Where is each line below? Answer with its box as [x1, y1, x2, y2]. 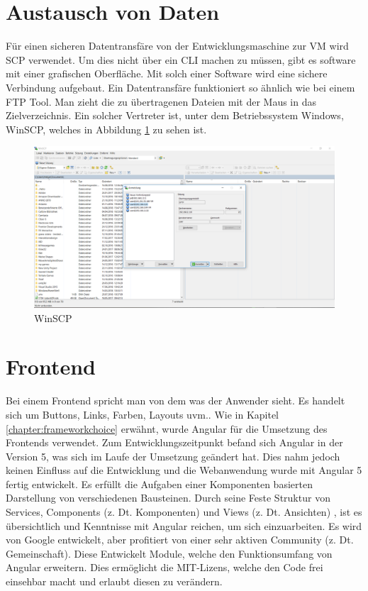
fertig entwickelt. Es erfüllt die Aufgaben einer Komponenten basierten [6, 476, 313, 491]
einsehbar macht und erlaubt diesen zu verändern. [6, 574, 223, 589]
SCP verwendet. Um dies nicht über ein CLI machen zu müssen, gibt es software [6, 52, 356, 67]
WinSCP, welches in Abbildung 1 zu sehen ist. [6, 121, 207, 136]
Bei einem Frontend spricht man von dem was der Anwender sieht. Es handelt [6, 393, 345, 408]
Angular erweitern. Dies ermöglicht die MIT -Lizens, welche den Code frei [6, 560, 323, 575]
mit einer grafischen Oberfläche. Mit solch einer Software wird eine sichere [6, 66, 328, 81]
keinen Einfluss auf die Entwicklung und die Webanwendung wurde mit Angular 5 [6, 463, 362, 477]
